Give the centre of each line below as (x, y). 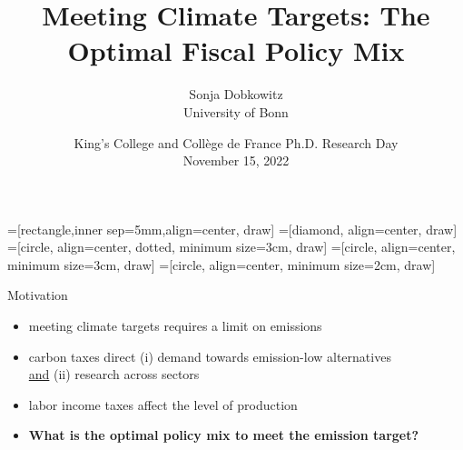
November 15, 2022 (236, 160)
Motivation (38, 295)
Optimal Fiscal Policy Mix (236, 50)
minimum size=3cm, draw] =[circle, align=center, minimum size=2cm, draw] (222, 264)
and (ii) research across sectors (114, 374)
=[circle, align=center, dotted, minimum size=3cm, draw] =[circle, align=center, (231, 247)
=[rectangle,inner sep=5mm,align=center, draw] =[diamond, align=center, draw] (232, 229)
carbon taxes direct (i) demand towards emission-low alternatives (210, 356)
